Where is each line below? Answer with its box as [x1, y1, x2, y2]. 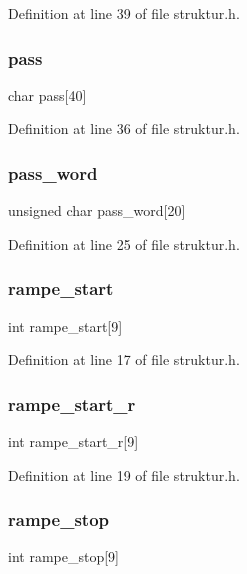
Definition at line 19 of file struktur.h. [8, 464, 240, 485]
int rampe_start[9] [8, 315, 123, 336]
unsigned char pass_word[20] [8, 200, 186, 221]
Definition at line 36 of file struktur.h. [8, 118, 240, 139]
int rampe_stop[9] [8, 546, 119, 567]
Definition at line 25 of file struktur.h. [8, 233, 240, 254]
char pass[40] [8, 84, 87, 105]
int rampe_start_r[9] [8, 431, 139, 452]
